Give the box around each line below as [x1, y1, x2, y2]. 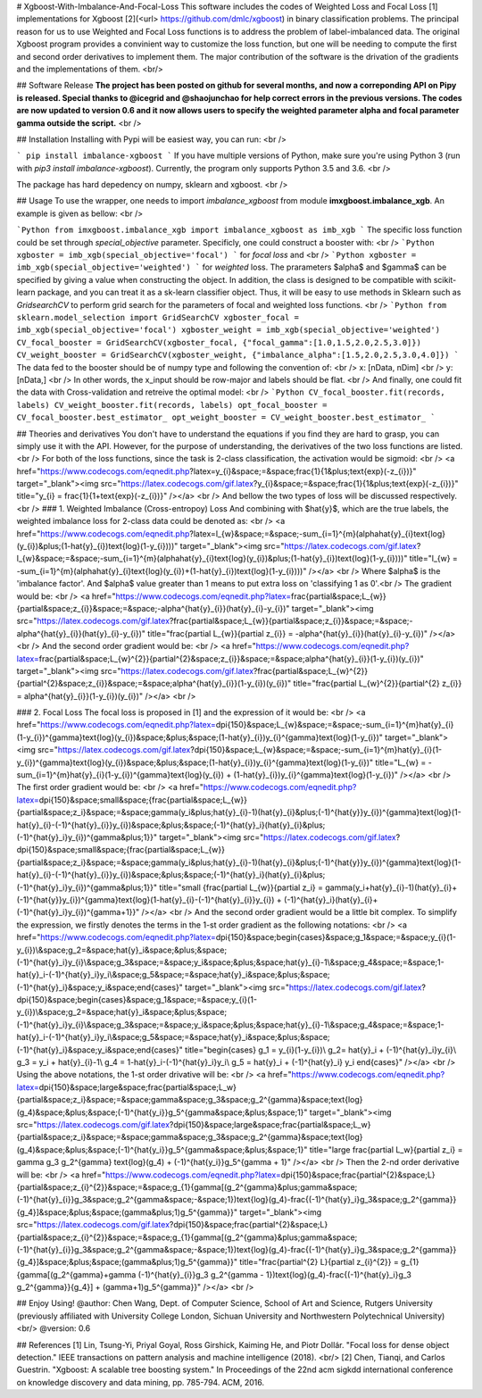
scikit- [433, 274, 457, 285]
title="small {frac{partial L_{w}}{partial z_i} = [159, 882, 324, 893]
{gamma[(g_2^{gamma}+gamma [16, 1269, 137, 1280]
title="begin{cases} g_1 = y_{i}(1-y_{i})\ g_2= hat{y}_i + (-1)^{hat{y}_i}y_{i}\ [184, 1044, 457, 1055]
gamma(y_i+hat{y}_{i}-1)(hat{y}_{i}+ [324, 882, 458, 893]
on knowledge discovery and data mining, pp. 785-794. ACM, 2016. [16, 1377, 265, 1387]
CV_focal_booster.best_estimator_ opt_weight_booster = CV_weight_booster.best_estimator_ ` [16, 412, 436, 423]
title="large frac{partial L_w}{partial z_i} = [309, 1144, 463, 1155]
